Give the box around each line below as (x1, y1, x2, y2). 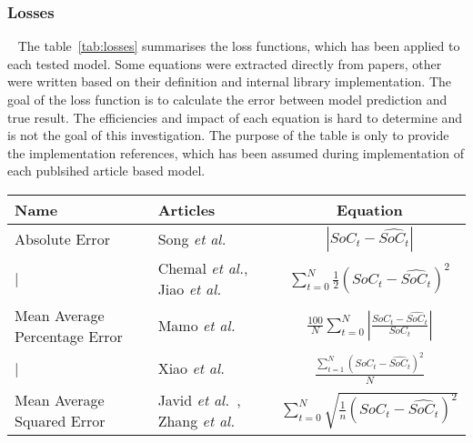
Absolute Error (15, 228, 110, 250)
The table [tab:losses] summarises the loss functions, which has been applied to (17, 36, 460, 55)
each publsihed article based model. (7, 161, 206, 180)
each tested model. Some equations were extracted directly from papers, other (7, 54, 442, 73)
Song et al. (157, 228, 226, 250)
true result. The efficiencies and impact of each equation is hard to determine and (7, 107, 463, 126)
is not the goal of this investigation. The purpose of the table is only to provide (7, 126, 449, 145)
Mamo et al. (157, 315, 236, 337)
